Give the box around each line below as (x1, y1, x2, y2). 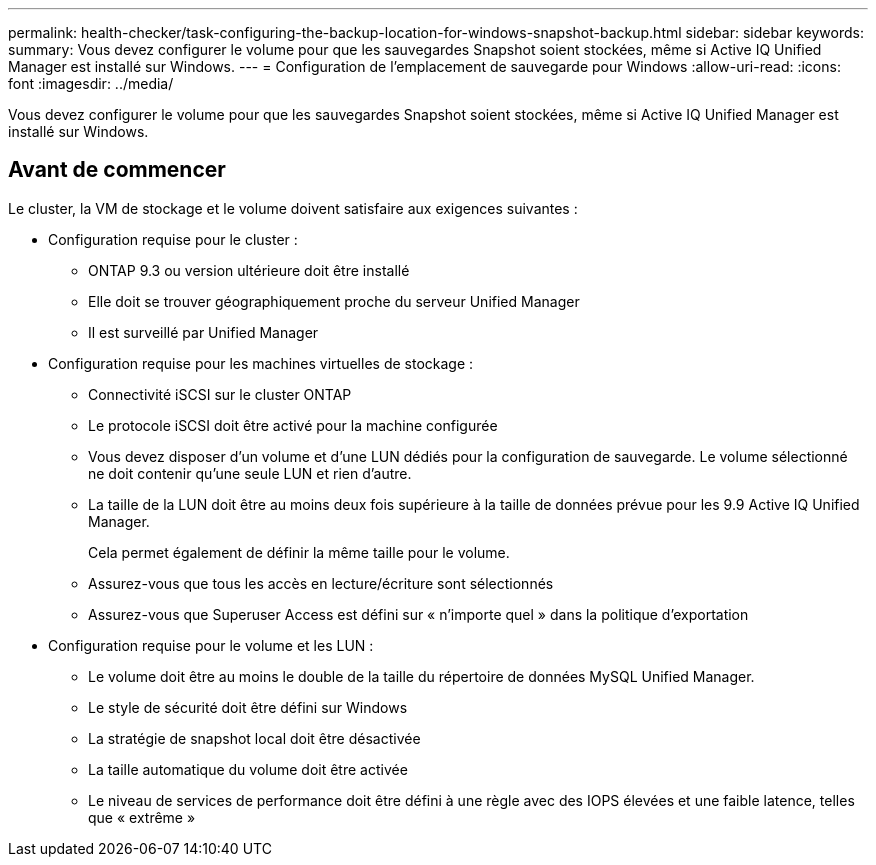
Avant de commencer (8, 157, 226, 183)
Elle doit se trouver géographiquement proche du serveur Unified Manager (88, 292, 580, 310)
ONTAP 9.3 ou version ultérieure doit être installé (88, 261, 410, 279)
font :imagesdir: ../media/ (8, 75, 174, 92)
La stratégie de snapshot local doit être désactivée (88, 729, 421, 747)
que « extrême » (88, 808, 196, 826)
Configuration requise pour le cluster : (48, 230, 298, 248)
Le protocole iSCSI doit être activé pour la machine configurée (88, 416, 498, 434)
